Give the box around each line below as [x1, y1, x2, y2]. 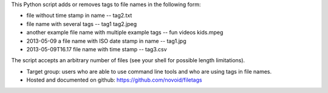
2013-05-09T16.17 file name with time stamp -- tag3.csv [26, 45, 167, 53]
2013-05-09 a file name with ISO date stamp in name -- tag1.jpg [26, 37, 186, 45]
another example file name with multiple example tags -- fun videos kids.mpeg [26, 29, 224, 36]
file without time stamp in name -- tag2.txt [26, 12, 132, 19]
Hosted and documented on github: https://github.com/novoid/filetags [26, 76, 203, 84]
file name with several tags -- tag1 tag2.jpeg [26, 20, 137, 27]
